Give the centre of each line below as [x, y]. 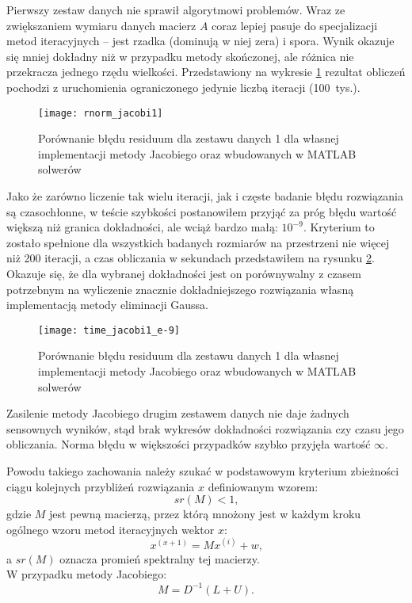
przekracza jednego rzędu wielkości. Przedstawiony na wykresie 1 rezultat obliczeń [206, 72]
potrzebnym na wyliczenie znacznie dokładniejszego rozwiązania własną [180, 289]
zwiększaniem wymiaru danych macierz [101, 25]
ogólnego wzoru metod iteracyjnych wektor [111, 529]
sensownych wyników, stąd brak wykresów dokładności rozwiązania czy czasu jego [205, 428]
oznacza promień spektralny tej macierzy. [160, 558]
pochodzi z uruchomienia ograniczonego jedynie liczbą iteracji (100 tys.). [183, 87]
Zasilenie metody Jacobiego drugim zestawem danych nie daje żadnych [178, 413]
